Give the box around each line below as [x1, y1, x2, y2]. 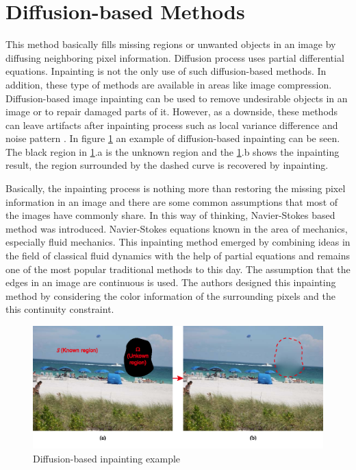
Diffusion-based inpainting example [33, 451, 181, 465]
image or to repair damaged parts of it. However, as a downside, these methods [5, 104, 338, 119]
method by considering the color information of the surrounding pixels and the [5, 288, 335, 303]
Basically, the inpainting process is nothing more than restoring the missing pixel [5, 181, 346, 196]
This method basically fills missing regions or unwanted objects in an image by [5, 37, 336, 51]
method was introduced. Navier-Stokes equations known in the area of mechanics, [5, 221, 348, 235]
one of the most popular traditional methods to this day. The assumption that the [5, 261, 351, 276]
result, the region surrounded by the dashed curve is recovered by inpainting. [5, 158, 329, 172]
